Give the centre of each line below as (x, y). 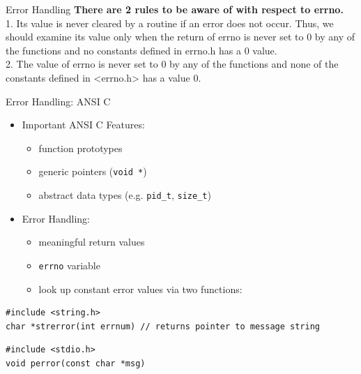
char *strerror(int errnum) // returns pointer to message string (163, 326)
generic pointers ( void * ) (93, 171)
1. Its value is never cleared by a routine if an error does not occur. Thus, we (170, 23)
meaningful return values (92, 242)
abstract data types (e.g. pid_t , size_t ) (125, 195)
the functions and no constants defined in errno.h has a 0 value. (141, 50)
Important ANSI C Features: (83, 125)
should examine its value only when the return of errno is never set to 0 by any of (180, 37)
